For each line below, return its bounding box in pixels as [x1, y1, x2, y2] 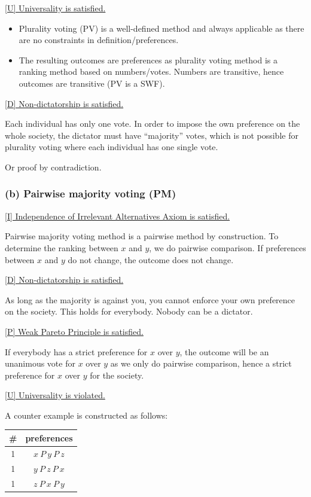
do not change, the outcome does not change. [68, 253, 234, 266]
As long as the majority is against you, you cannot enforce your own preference [5, 293, 295, 306]
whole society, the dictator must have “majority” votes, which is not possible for [5, 129, 298, 141]
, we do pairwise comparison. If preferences [149, 241, 306, 254]
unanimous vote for [5, 357, 75, 370]
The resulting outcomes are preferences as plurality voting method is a [19, 53, 278, 66]
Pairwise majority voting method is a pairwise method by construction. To [5, 230, 279, 242]
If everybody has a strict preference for [5, 345, 148, 358]
